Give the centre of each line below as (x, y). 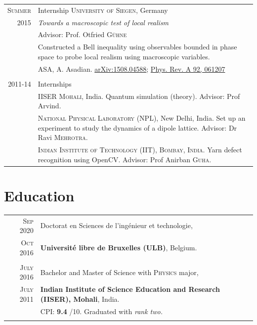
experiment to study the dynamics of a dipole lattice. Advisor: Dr (137, 127)
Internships (55, 83)
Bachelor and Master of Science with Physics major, (119, 272)
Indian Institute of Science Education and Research (130, 289)
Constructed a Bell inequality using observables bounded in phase (137, 47)
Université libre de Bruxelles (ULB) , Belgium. (119, 247)
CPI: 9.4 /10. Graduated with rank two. (102, 311)
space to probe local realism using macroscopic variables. (124, 56)
